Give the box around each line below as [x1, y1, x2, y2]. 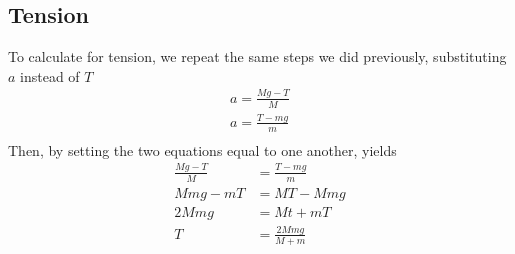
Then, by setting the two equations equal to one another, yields [8, 139, 397, 160]
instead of [20, 65, 80, 86]
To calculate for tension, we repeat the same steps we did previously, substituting [8, 46, 507, 67]
